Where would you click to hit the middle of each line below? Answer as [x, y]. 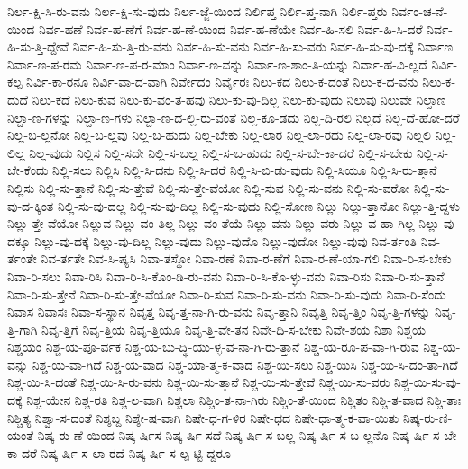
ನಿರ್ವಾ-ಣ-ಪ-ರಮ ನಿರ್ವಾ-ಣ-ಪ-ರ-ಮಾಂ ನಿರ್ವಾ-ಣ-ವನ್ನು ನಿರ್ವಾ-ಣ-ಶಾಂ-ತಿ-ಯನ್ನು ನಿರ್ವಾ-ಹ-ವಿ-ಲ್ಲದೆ [217, 64]
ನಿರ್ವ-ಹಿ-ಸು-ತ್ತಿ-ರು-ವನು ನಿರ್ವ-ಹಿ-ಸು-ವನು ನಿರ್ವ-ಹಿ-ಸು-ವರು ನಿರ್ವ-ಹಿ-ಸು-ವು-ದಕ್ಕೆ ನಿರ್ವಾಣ [263, 46]
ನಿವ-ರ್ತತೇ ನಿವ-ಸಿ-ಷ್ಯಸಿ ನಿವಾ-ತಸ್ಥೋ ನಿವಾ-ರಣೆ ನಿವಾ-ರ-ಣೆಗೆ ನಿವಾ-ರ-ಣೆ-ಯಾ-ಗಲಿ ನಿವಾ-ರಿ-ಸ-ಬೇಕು [246, 258]
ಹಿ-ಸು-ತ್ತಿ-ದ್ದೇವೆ [38, 46]
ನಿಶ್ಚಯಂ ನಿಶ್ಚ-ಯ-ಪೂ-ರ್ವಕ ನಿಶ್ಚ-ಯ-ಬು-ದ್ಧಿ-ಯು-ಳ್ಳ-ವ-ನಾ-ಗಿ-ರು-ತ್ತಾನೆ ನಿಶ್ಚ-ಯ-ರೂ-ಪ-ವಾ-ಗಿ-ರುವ [213, 347]
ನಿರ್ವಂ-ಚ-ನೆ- [420, 11]
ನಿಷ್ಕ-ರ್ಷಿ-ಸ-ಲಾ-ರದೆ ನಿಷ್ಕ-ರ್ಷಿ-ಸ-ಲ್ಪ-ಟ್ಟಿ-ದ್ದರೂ [136, 452]
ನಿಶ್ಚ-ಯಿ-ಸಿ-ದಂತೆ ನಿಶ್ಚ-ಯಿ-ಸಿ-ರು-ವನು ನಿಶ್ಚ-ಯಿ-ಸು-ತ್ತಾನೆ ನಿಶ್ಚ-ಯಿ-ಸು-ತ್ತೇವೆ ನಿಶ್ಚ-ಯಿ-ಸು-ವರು [199, 382]
